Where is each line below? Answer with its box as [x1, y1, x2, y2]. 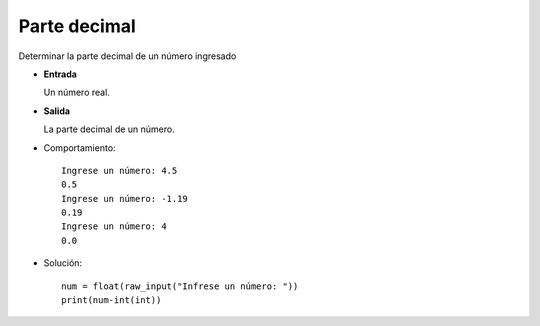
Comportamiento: [43, 141, 116, 154]
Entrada [43, 68, 77, 80]
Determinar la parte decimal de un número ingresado [18, 50, 237, 62]
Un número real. [43, 86, 110, 99]
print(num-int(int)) [61, 295, 162, 306]
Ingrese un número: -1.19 [61, 193, 189, 204]
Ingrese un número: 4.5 [61, 165, 178, 176]
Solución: [43, 257, 83, 269]
